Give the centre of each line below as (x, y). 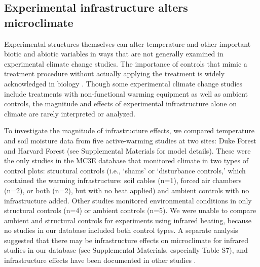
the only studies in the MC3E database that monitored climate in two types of (126, 160)
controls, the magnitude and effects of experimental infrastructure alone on (120, 103)
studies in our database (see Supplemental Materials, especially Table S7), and (126, 250)
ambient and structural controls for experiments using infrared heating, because (128, 220)
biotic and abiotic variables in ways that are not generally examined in (114, 54)
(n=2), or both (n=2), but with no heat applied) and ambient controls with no (127, 190)
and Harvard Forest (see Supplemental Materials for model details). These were (127, 150)
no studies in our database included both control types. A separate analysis (121, 230)
